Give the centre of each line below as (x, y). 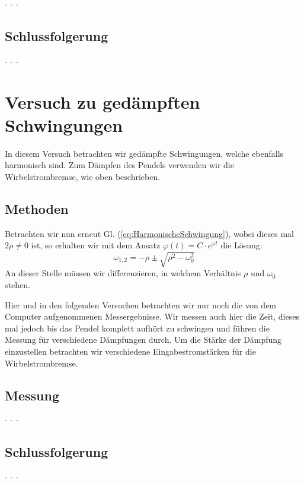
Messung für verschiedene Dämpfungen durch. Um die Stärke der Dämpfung (143, 340)
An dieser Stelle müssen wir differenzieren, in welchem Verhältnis (123, 273)
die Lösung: (241, 245)
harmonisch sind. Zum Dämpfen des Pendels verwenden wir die (119, 165)
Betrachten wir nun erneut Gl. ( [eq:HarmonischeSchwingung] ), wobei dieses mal (149, 233)
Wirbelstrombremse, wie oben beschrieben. (83, 176)
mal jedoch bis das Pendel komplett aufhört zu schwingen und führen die (137, 328)
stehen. (17, 285)
